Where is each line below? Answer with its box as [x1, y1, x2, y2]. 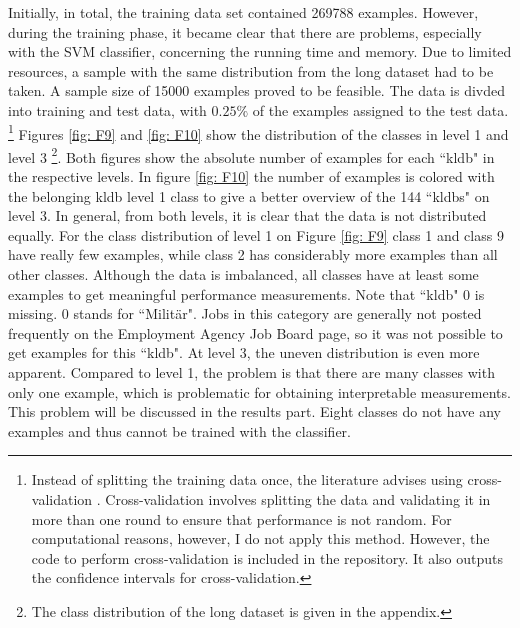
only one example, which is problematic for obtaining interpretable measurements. [8, 381, 511, 402]
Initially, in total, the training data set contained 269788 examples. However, [8, 2, 479, 22]
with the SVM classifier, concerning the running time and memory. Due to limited [8, 41, 512, 62]
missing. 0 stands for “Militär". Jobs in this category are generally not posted [8, 303, 482, 324]
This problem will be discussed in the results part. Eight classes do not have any [8, 401, 501, 422]
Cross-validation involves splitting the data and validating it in [105, 488, 491, 509]
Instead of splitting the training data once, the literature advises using [31, 469, 463, 490]
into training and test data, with [8, 99, 207, 120]
